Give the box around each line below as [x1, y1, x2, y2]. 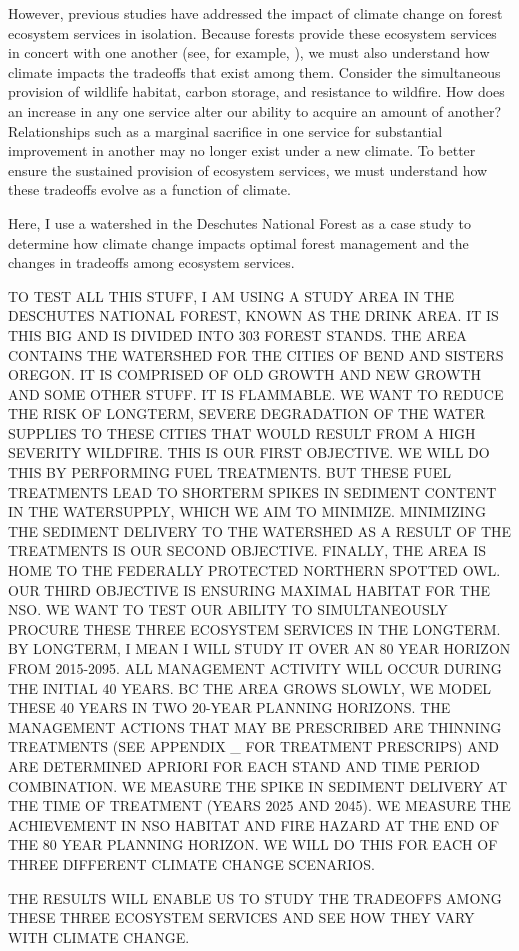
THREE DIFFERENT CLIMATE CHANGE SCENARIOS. [8, 853, 375, 874]
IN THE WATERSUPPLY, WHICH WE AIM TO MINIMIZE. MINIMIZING [8, 501, 487, 522]
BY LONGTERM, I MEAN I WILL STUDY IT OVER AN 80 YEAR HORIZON [8, 638, 511, 659]
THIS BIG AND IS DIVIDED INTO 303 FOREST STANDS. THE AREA [8, 324, 467, 345]
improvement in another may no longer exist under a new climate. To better [8, 140, 476, 161]
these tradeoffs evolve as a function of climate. [8, 179, 291, 200]
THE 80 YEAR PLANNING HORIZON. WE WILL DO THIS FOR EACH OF [8, 834, 498, 855]
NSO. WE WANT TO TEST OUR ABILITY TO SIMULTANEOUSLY [8, 599, 448, 620]
